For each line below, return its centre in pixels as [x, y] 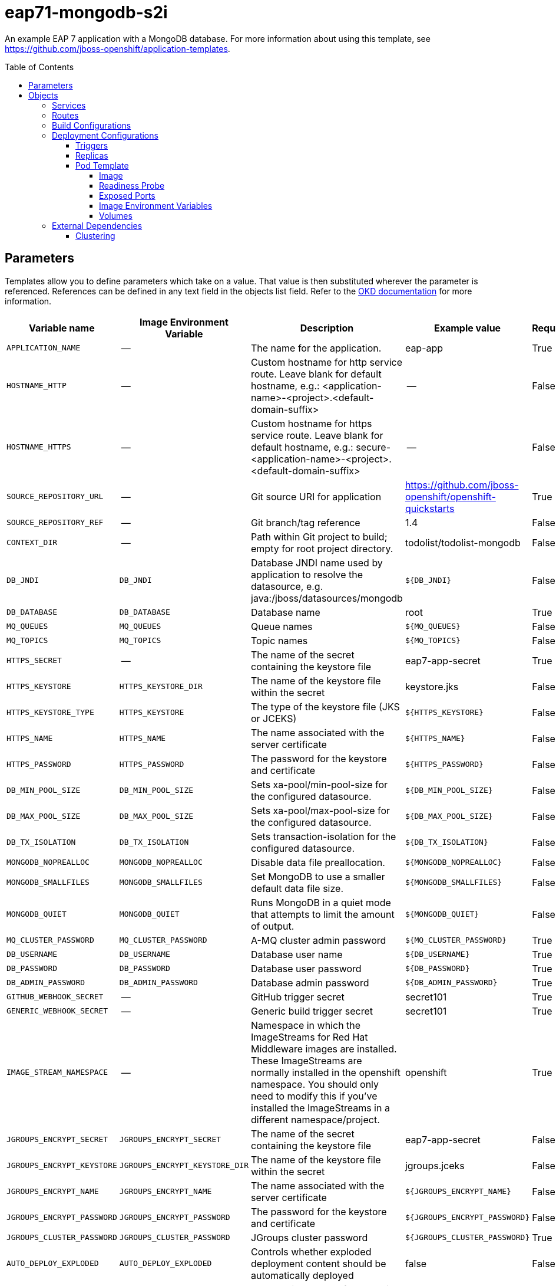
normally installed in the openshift [326, 1072]
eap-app [424, 348]
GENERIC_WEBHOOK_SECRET [57, 1011]
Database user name [297, 954]
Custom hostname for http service [327, 362]
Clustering [95, 235]
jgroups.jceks [435, 1165]
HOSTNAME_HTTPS [39, 447]
